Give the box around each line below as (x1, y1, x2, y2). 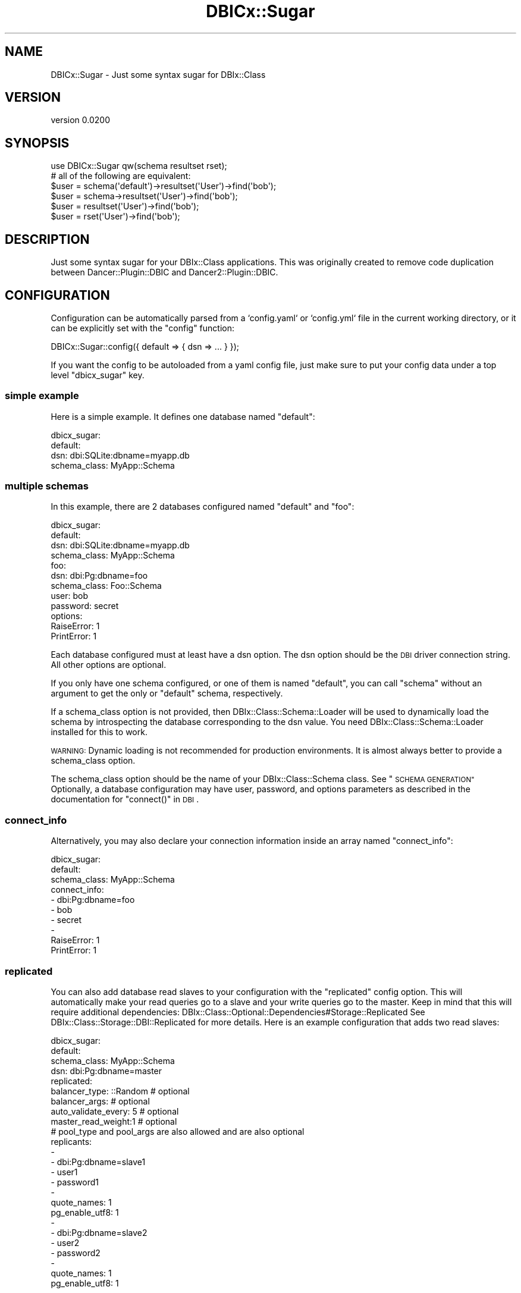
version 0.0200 (51, 115, 110, 125)
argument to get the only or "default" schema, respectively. (51, 688, 283, 699)
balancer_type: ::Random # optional (51, 1085, 190, 1096)
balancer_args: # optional (51, 1096, 150, 1106)
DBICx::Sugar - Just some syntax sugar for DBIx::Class (51, 69, 266, 80)
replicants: (51, 1136, 92, 1147)
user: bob (51, 591, 89, 601)
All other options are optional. (51, 660, 167, 670)
